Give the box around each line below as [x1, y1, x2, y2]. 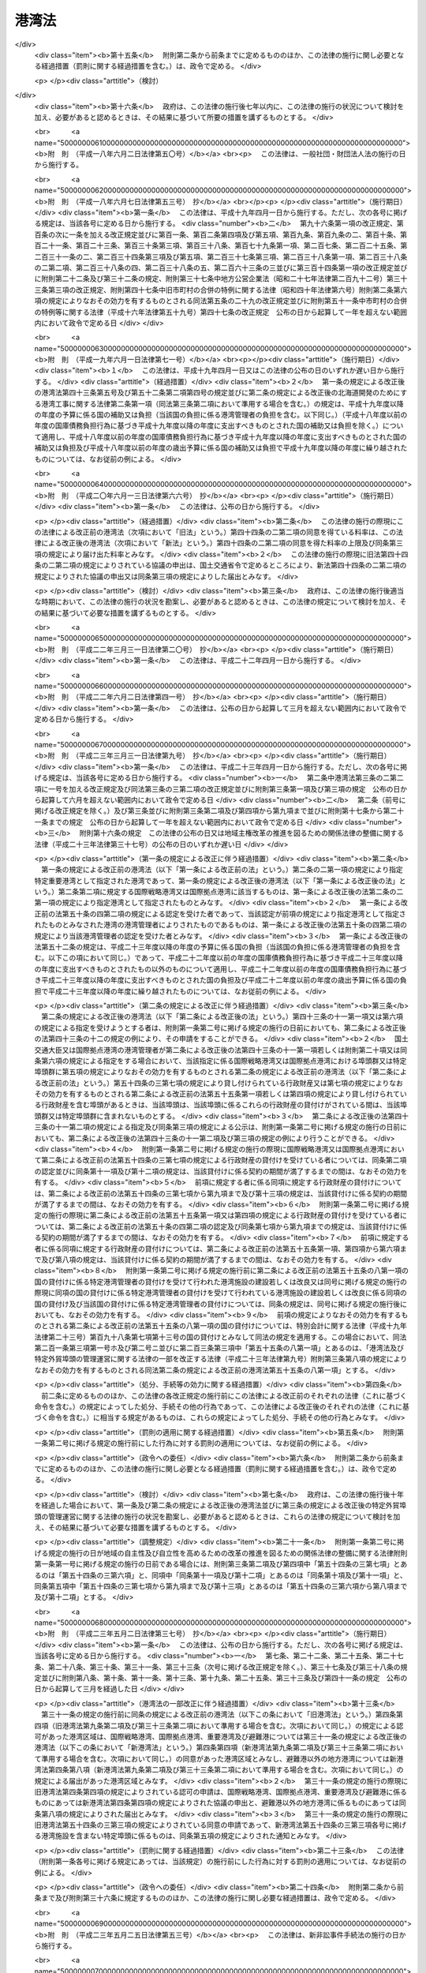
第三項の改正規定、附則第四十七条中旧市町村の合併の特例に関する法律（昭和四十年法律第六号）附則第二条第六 [47, 285, 408, 294]
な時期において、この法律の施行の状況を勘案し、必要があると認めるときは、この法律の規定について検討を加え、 [34, 597, 400, 607]
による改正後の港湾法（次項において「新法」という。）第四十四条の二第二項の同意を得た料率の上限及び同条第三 [40, 538, 404, 548]
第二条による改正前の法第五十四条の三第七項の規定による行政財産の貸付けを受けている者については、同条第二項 [40, 1155, 407, 1165]
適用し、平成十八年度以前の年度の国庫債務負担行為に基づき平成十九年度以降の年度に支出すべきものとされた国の [40, 432, 408, 441]
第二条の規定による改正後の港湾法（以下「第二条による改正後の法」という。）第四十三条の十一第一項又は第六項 [40, 1012, 404, 1021]
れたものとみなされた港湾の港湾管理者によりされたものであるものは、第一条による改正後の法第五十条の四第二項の [34, 920, 408, 930]
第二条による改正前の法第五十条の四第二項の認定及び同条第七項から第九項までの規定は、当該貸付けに [68, 1222, 400, 1231]
